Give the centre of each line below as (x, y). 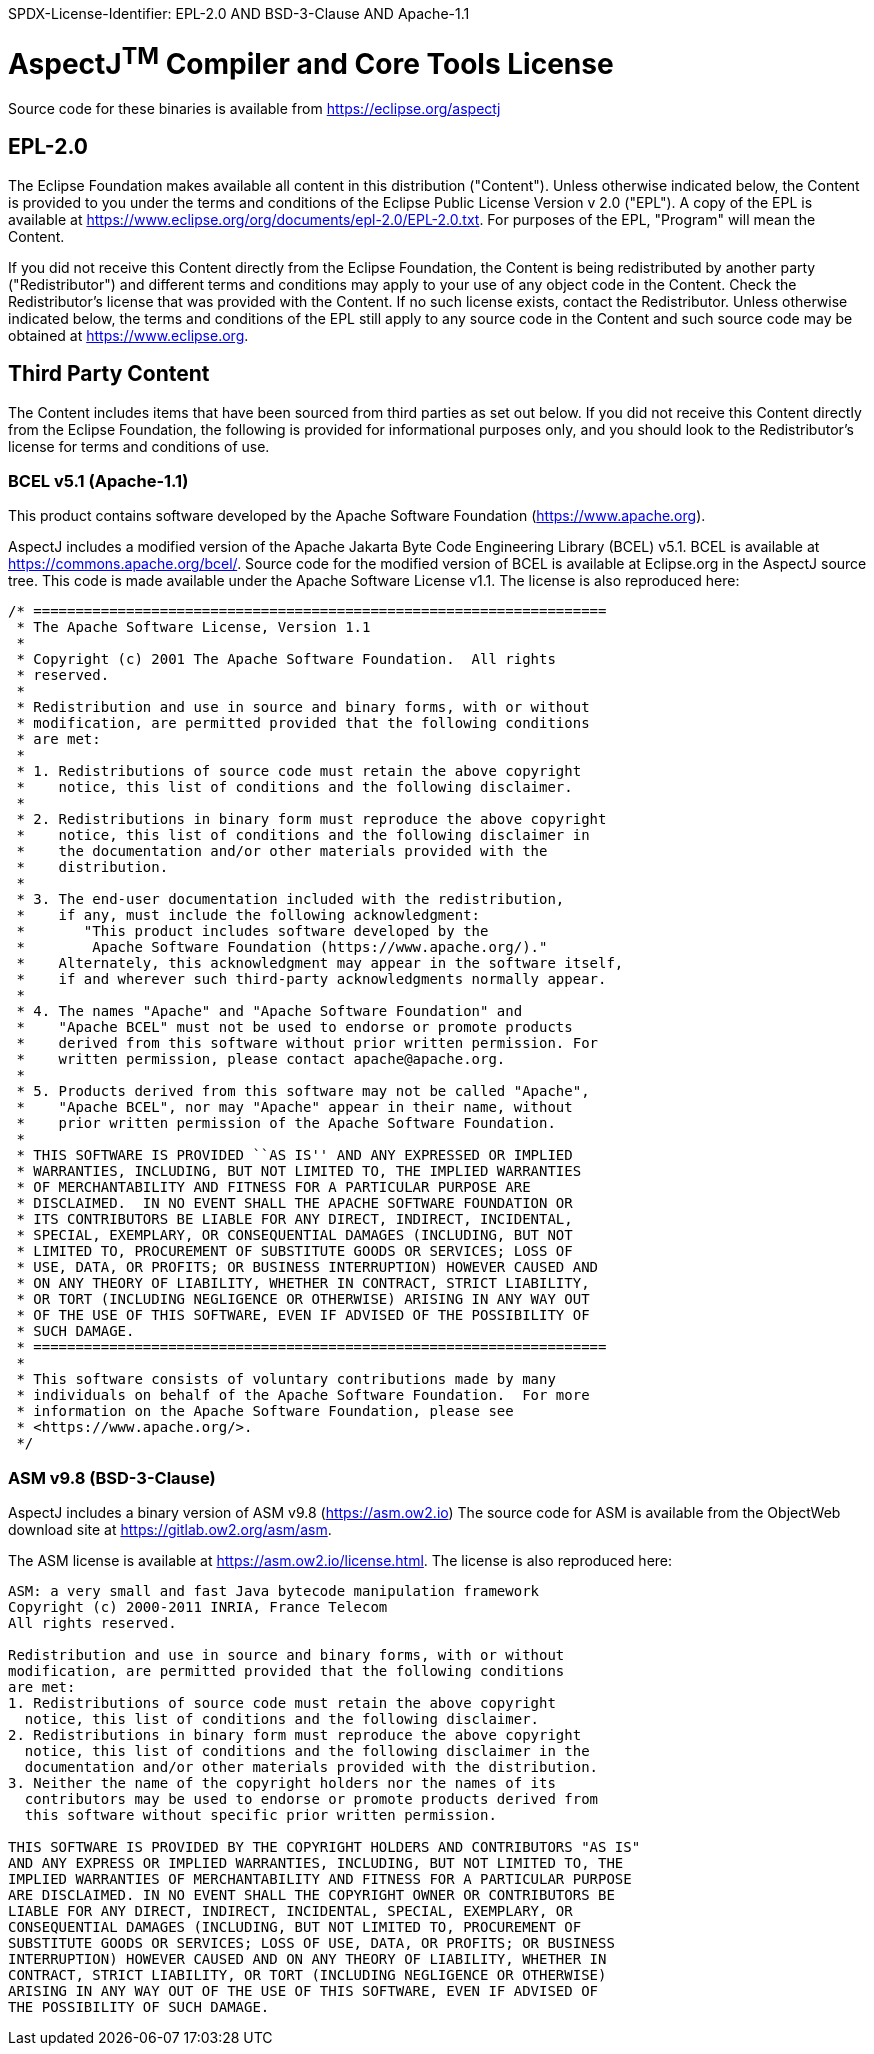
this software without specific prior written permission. (260, 1815)
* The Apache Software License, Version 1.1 (193, 627)
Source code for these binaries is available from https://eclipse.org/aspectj (254, 108)
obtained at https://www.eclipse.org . (128, 335)
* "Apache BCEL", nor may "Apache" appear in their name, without (294, 1107)
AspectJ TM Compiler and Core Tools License (311, 61)
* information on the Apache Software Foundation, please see (265, 1411)
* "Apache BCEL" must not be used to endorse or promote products (294, 1027)
